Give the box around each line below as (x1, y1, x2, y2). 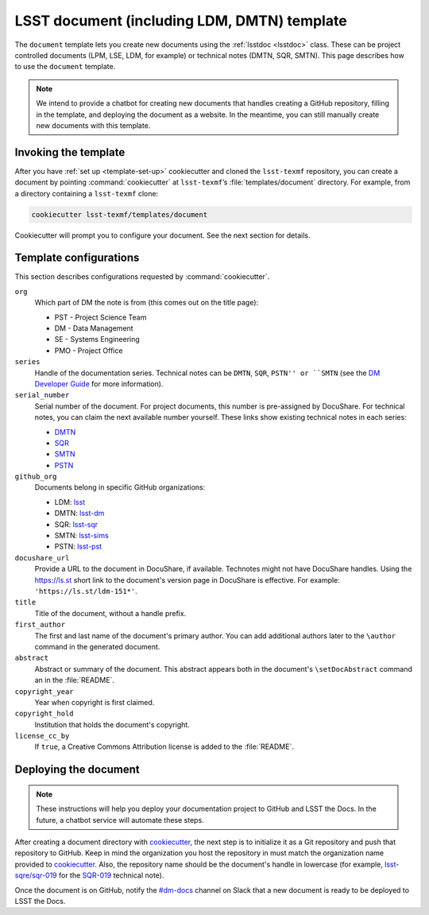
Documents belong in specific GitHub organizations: (34, 483, 206, 492)
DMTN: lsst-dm (54, 509, 105, 518)
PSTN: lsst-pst (54, 541, 102, 552)
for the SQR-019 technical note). (58, 870, 164, 880)
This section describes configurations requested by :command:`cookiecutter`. (14, 272, 270, 281)
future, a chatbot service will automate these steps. (36, 815, 204, 824)
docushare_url (14, 553, 70, 562)
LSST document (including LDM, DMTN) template (14, 12, 347, 29)
